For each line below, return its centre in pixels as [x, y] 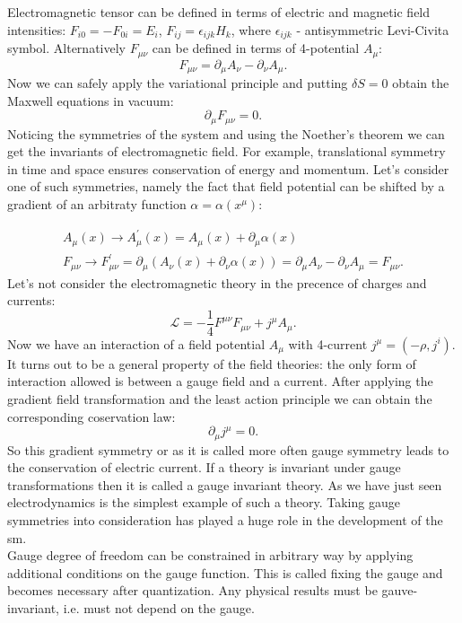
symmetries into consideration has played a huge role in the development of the [225, 519]
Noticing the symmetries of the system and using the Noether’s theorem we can [226, 133]
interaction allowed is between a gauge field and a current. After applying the [220, 381]
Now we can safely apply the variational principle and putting [178, 82]
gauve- [400, 590]
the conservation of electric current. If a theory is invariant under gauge [204, 467]
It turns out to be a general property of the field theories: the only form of [212, 363]
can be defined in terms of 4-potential [256, 48]
